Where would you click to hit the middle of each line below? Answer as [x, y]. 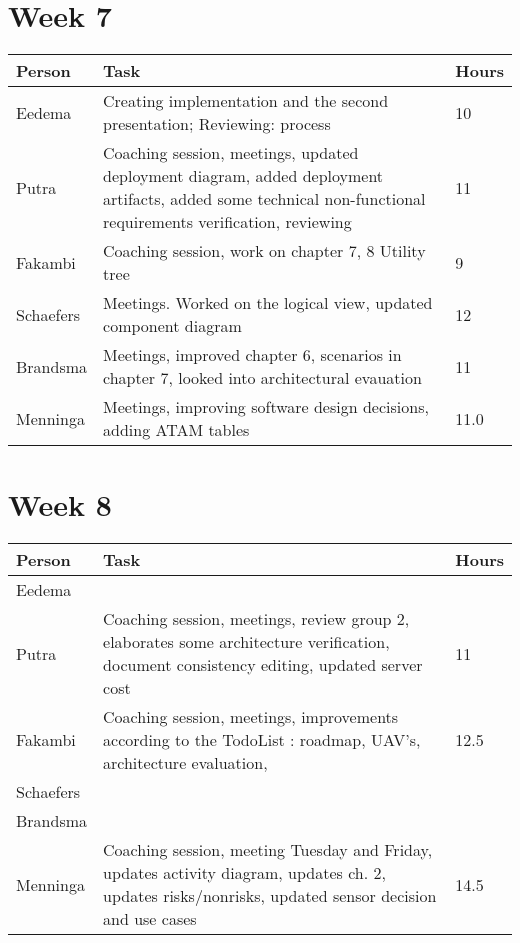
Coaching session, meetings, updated [231, 153]
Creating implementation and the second [246, 101]
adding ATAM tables [176, 430]
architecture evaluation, [185, 763]
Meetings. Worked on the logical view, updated [268, 303]
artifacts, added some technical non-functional [264, 199]
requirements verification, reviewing [227, 222]
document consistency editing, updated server [263, 665]
